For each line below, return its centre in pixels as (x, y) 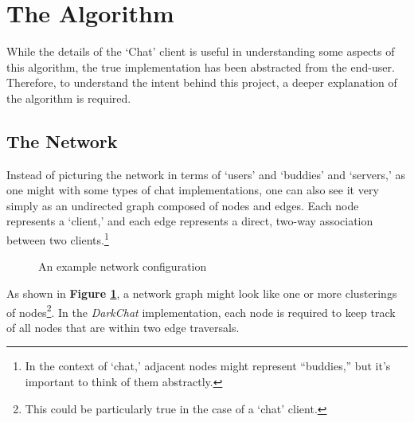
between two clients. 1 (58, 238)
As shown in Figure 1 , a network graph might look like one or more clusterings (202, 293)
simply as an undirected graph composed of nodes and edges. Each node (183, 205)
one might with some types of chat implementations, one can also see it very (193, 190)
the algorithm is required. (69, 98)
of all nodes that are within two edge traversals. (123, 327)
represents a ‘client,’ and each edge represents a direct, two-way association (190, 221)
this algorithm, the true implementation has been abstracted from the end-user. (201, 66)
